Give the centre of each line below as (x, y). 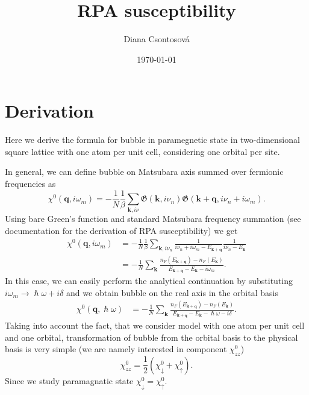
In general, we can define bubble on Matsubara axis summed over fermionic (144, 172)
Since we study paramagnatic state (69, 380)
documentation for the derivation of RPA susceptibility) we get (121, 231)
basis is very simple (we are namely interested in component (116, 349)
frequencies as (30, 184)
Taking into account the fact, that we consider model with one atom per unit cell (155, 325)
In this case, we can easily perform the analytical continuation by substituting (149, 280)
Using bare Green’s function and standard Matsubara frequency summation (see (153, 219)
